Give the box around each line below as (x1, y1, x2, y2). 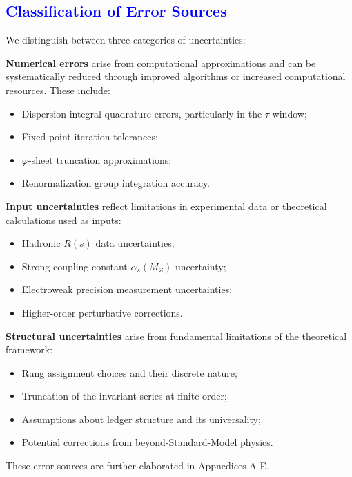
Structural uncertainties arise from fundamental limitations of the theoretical (6, 328, 347, 343)
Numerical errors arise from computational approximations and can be (6, 55, 316, 70)
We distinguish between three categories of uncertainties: (6, 32, 246, 47)
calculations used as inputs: (6, 212, 121, 227)
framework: (6, 342, 53, 357)
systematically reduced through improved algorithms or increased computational (6, 69, 346, 84)
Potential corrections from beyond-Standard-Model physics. (21, 435, 273, 449)
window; (272, 106, 307, 120)
